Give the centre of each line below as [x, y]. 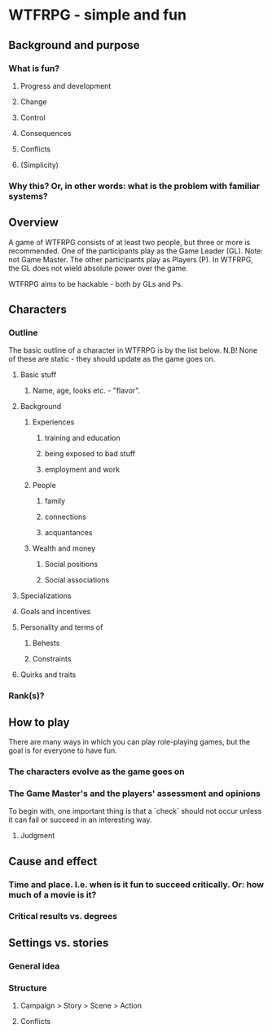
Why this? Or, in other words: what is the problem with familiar [134, 186]
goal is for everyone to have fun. [63, 750]
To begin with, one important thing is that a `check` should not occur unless [135, 811]
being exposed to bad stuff [90, 454]
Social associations [77, 580]
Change [33, 101]
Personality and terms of [61, 627]
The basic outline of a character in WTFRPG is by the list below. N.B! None [133, 350]
